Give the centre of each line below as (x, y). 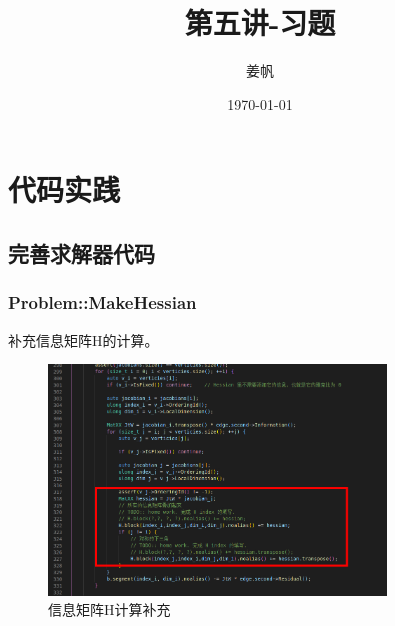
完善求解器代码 (81, 252)
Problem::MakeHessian (102, 302)
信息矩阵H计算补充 (109, 609)
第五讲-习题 (260, 22)
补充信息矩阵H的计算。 (83, 339)
